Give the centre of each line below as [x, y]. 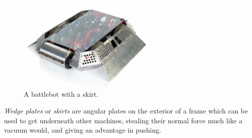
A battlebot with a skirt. [61, 94]
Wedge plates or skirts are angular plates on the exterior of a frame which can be [126, 110]
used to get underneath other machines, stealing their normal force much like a [123, 120]
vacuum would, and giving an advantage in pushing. [83, 130]
